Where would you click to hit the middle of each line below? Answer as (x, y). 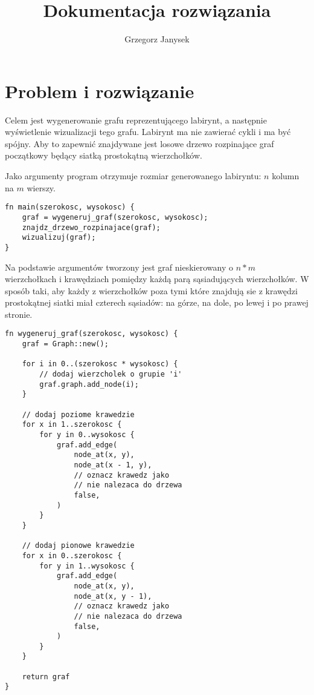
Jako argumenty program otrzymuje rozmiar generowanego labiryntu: (133, 176)
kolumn (286, 176)
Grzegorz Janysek (157, 39)
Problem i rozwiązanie (100, 91)
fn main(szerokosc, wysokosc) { (70, 207)
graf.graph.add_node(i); (89, 384)
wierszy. (41, 187)
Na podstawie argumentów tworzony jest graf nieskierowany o (119, 267)
